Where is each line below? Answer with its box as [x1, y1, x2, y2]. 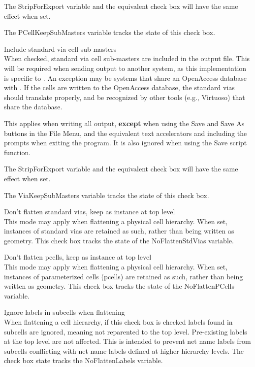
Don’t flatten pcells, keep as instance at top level [4, 252, 152, 262]
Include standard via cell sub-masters [4, 43, 117, 54]
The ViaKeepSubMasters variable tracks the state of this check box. [4, 190, 209, 200]
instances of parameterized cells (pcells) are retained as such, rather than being [4, 271, 243, 281]
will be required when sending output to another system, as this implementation [4, 63, 247, 73]
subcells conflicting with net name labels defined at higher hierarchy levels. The [4, 345, 244, 356]
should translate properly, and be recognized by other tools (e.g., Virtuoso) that [4, 92, 245, 102]
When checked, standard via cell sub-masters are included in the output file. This [4, 53, 250, 64]
